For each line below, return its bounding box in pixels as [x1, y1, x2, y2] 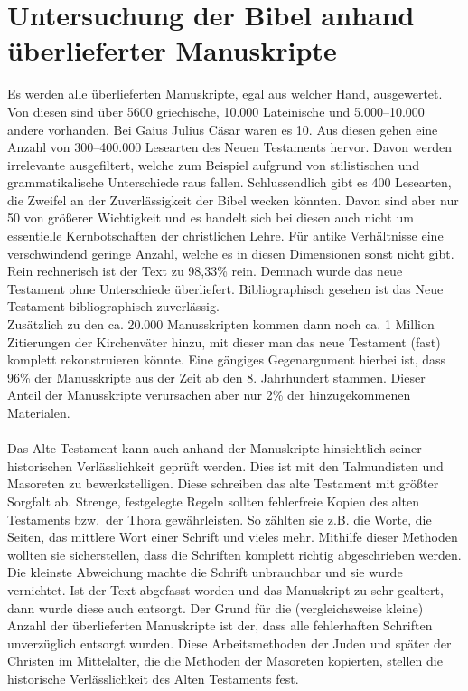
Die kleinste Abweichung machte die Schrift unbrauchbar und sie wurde [7, 563, 403, 582]
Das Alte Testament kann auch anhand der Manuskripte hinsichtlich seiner [7, 439, 422, 458]
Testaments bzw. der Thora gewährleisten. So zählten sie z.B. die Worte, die [7, 509, 432, 528]
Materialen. [7, 403, 70, 421]
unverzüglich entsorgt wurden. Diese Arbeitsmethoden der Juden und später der [7, 633, 452, 652]
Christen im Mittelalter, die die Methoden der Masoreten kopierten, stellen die [7, 651, 443, 670]
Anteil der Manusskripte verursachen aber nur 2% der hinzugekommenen [7, 385, 411, 404]
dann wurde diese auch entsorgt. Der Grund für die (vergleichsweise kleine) [7, 598, 424, 617]
